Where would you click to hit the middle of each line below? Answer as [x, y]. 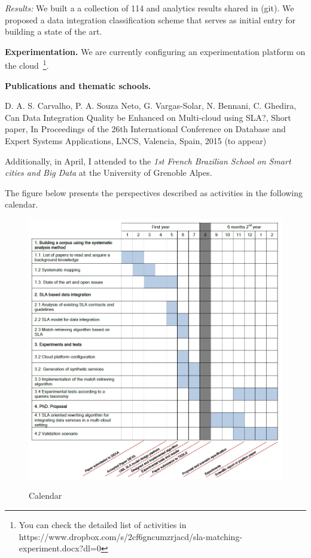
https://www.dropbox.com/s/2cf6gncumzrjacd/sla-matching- [131, 536]
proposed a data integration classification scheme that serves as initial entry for [150, 19]
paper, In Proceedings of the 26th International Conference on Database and [145, 129]
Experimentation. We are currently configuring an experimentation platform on [155, 51]
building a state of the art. [54, 31]
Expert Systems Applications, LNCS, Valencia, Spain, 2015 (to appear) [136, 141]
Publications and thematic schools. [78, 85]
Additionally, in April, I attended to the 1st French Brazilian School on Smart [148, 161]
